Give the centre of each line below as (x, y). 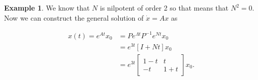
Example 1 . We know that (47, 8)
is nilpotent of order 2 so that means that (164, 8)
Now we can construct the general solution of (74, 17)
